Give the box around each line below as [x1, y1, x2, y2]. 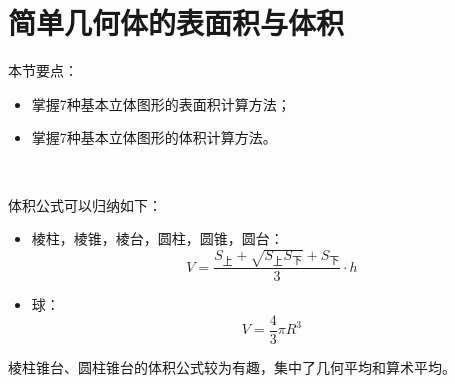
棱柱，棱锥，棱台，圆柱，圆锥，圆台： [31, 228, 284, 249]
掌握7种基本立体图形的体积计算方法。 [31, 127, 277, 148]
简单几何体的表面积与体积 [8, 2, 345, 43]
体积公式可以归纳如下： [8, 194, 162, 215]
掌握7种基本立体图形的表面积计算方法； [31, 93, 291, 114]
